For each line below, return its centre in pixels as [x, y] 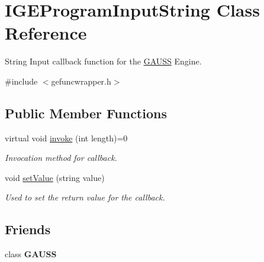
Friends [28, 229]
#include [21, 81]
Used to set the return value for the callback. [85, 197]
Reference [46, 33]
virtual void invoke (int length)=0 [66, 138]
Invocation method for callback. [61, 158]
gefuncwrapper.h [81, 81]
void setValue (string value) [55, 177]
